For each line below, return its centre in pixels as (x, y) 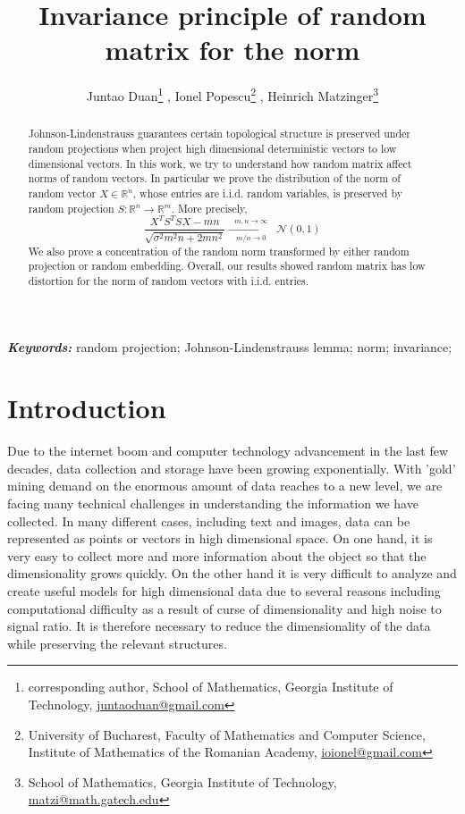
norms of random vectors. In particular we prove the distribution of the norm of (214, 178)
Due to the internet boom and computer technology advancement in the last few (228, 451)
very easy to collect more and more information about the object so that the (217, 555)
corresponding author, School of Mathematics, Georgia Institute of (211, 687)
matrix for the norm (232, 50)
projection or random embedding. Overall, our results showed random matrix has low (227, 266)
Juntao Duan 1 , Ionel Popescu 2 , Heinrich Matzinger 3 (232, 94)
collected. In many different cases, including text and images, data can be (209, 520)
